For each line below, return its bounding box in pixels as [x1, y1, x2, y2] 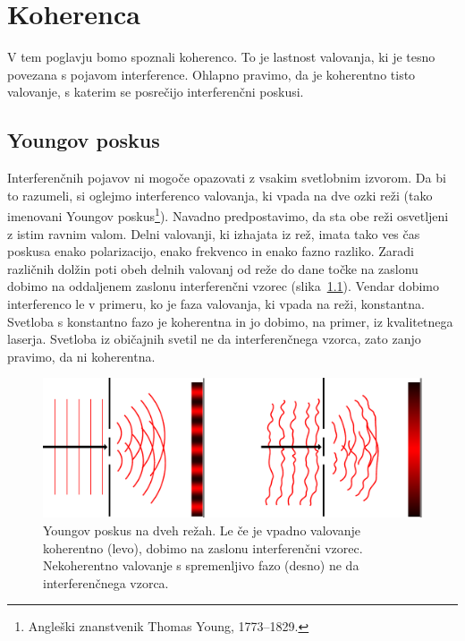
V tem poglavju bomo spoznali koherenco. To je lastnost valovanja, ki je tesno [7, 47, 435, 66]
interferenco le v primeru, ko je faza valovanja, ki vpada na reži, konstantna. [7, 294, 425, 312]
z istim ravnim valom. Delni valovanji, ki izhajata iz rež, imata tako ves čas [7, 224, 420, 243]
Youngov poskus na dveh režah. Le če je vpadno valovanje [43, 520, 361, 539]
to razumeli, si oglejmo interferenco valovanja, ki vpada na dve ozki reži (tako [7, 185, 433, 204]
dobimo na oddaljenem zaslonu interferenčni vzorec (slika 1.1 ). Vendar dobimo [7, 277, 439, 295]
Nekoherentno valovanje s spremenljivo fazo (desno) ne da [43, 556, 359, 575]
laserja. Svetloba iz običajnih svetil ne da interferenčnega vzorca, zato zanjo [7, 329, 421, 348]
